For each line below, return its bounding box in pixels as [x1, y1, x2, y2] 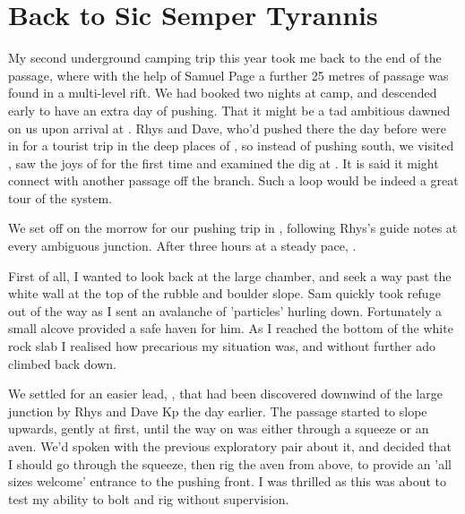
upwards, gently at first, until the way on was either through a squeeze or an [8, 419, 429, 438]
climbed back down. [8, 354, 116, 373]
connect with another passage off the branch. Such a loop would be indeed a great [8, 171, 459, 190]
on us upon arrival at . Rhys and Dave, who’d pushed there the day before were [8, 118, 446, 137]
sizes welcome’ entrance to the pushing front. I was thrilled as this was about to [8, 472, 447, 491]
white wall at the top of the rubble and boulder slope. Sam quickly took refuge [8, 284, 441, 303]
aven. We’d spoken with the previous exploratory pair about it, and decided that [8, 437, 452, 455]
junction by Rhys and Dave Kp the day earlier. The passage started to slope [8, 401, 427, 420]
